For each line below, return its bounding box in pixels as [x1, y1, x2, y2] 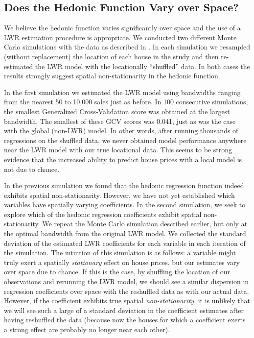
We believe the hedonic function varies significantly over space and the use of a [4, 23, 241, 33]
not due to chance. [4, 164, 60, 174]
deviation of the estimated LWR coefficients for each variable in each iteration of [4, 238, 246, 248]
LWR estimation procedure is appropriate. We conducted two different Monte [4, 32, 237, 42]
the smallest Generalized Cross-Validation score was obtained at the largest [4, 106, 230, 116]
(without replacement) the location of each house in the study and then [4, 51, 219, 61]
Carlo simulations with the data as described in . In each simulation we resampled [4, 42, 251, 52]
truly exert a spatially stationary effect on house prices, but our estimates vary [4, 257, 240, 267]
